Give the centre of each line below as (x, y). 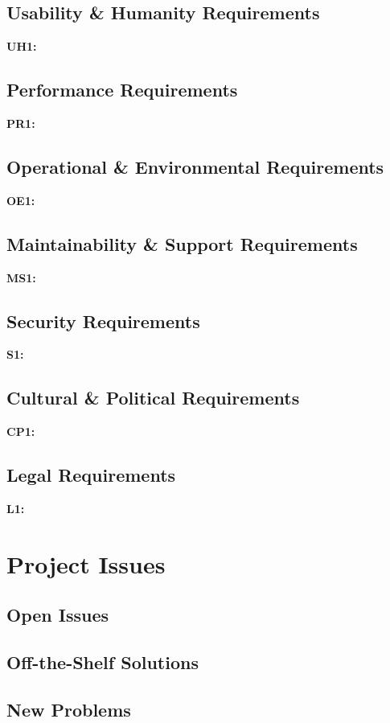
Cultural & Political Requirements (153, 398)
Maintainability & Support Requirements (182, 243)
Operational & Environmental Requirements (195, 166)
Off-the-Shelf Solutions (103, 662)
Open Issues (58, 615)
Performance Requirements (122, 90)
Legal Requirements (91, 475)
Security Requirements (103, 320)
